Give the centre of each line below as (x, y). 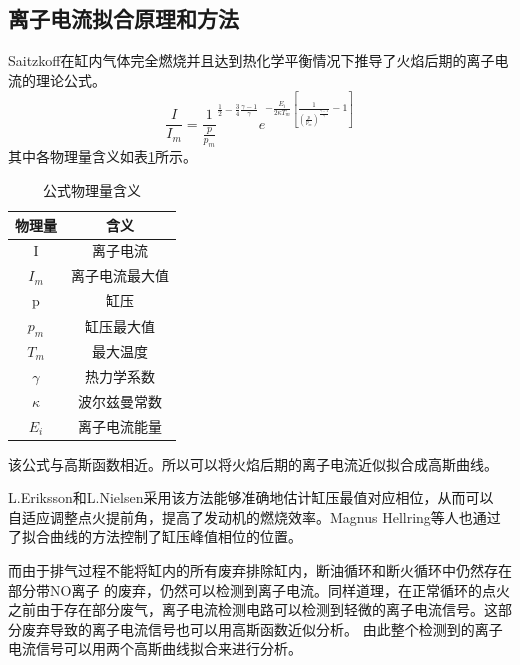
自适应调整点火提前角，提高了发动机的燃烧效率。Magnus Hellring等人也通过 (254, 516)
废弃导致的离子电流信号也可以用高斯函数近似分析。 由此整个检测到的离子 (262, 628)
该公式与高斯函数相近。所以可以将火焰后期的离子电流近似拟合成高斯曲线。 (253, 463)
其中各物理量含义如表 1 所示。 (102, 156)
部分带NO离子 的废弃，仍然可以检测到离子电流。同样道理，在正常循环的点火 (259, 589)
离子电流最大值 (120, 275)
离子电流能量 (120, 425)
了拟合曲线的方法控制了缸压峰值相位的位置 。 (155, 536)
